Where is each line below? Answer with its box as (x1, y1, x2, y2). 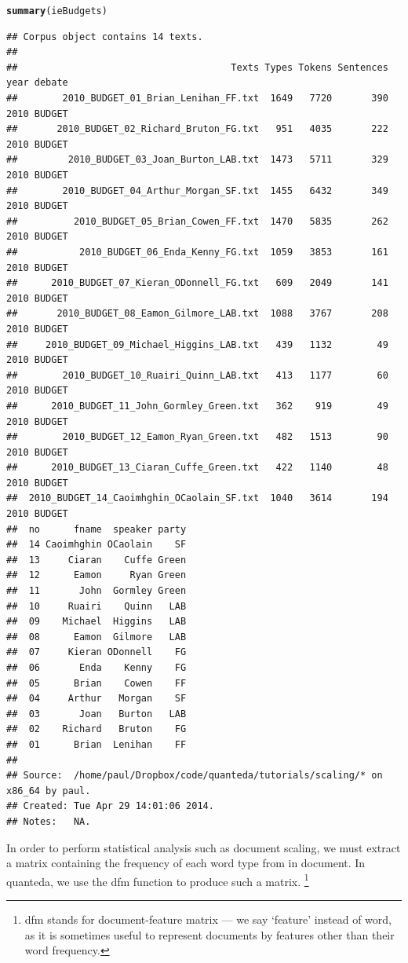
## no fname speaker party (6, 523, 187, 535)
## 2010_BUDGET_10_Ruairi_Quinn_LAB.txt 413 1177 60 (6, 369, 388, 381)
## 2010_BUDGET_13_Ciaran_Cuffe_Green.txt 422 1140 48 (6, 462, 388, 474)
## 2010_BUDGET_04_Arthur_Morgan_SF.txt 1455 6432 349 (6, 185, 388, 196)
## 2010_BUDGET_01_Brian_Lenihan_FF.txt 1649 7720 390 (6, 93, 388, 104)
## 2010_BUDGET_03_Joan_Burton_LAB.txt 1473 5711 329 (6, 154, 388, 166)
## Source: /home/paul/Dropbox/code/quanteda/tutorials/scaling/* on (6, 770, 383, 782)
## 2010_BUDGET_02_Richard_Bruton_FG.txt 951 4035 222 (6, 123, 388, 135)
